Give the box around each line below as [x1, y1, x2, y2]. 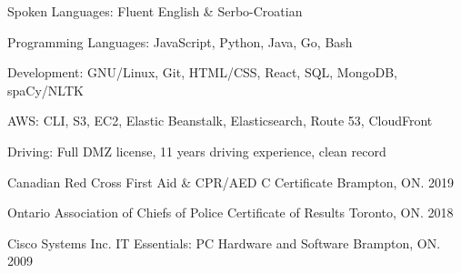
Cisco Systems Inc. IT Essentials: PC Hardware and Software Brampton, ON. [7, 233, 441, 252]
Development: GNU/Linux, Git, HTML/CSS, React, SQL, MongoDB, [7, 63, 397, 82]
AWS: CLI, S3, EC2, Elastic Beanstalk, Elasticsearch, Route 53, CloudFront [7, 111, 433, 130]
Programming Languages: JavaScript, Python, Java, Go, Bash [7, 32, 353, 51]
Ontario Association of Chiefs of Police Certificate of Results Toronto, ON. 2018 [7, 203, 454, 222]
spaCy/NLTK [7, 80, 84, 99]
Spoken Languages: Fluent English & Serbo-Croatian [7, 2, 303, 20]
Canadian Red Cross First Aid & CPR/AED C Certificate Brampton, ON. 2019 [7, 172, 455, 191]
